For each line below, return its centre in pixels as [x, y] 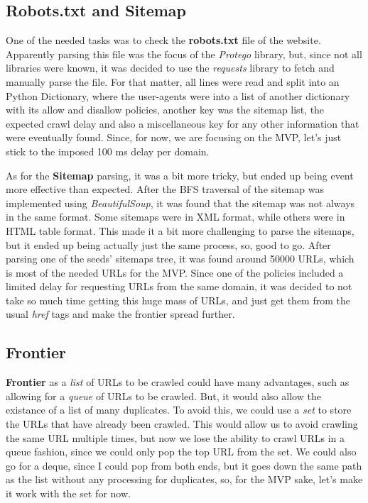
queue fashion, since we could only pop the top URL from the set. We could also [181, 452]
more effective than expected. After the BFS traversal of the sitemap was [165, 189]
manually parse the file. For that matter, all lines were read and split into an [173, 81]
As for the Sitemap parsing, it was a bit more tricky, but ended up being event [180, 175]
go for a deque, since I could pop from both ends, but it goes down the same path [184, 465]
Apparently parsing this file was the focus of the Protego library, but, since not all [184, 54]
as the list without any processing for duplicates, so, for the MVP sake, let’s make [184, 479]
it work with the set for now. [68, 493]
